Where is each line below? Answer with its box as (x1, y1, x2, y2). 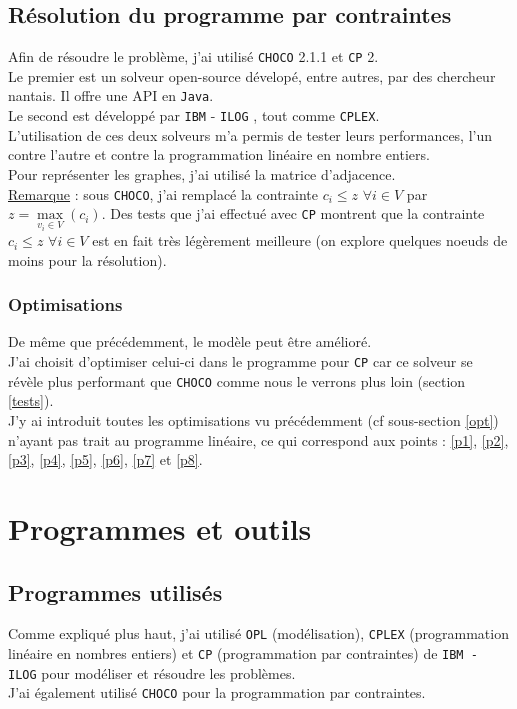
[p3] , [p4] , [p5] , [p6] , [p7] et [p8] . (8, 449, 203, 470)
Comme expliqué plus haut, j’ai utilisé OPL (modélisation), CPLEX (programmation (8, 623, 509, 644)
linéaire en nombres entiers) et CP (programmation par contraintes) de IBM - (8, 642, 478, 663)
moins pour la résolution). (8, 249, 167, 270)
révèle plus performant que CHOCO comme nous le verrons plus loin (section (8, 370, 466, 391)
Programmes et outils (8, 507, 312, 548)
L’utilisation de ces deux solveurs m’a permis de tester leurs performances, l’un (8, 124, 493, 145)
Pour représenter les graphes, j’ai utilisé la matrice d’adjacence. (8, 163, 396, 184)
